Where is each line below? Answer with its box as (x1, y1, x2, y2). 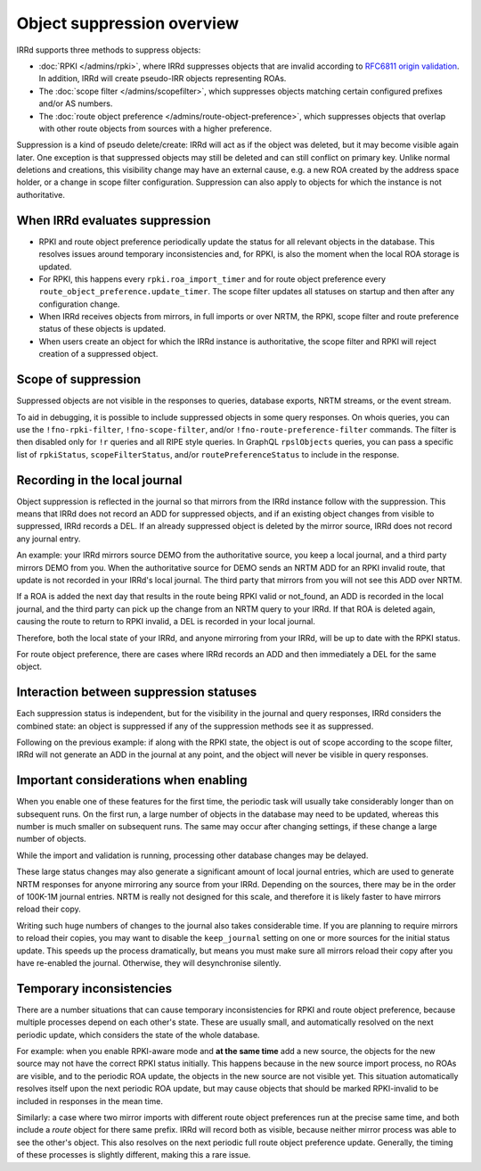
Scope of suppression (16, 372, 142, 387)
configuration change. (38, 299, 120, 309)
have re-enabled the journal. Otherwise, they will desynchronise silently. (16, 958, 281, 968)
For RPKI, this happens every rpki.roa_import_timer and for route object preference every (38, 273, 387, 285)
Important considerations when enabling (16, 772, 249, 788)
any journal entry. (16, 533, 81, 544)
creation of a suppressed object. (38, 349, 159, 359)
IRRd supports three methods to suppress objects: (16, 45, 201, 55)
